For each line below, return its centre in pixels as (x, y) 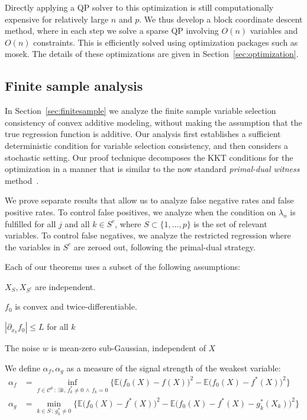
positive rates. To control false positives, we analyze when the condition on (140, 211)
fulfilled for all (30, 223)
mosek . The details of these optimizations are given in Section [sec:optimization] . (152, 54)
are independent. (65, 286)
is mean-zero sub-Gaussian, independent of (128, 348)
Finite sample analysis (74, 86)
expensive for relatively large (57, 19)
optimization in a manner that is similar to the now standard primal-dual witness (152, 169)
